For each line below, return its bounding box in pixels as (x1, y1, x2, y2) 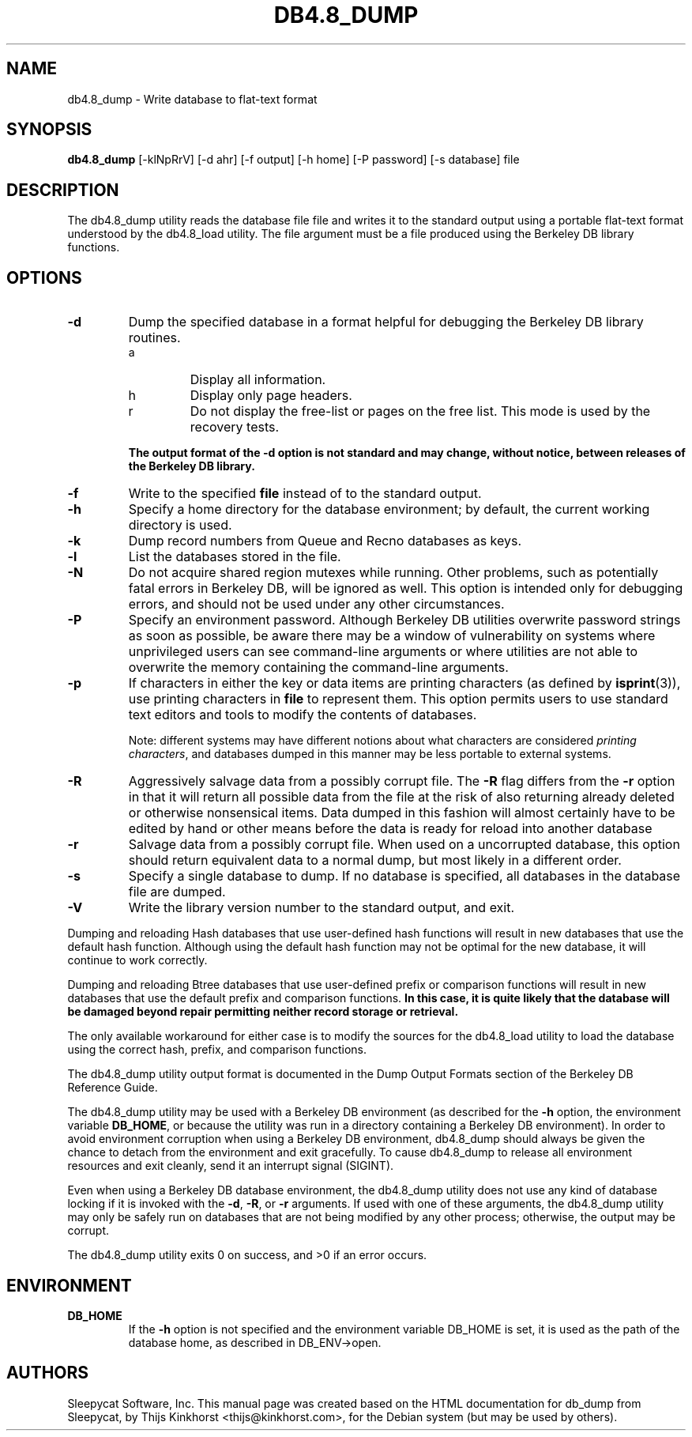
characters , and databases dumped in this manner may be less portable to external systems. (128, 747, 611, 761)
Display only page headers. (190, 387, 352, 404)
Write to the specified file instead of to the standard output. (128, 485, 482, 502)
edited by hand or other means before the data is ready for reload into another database (128, 820, 653, 837)
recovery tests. (190, 419, 280, 436)
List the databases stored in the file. (128, 549, 341, 565)
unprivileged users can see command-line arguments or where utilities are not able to (128, 643, 638, 660)
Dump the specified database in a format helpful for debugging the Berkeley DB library (128, 314, 644, 330)
